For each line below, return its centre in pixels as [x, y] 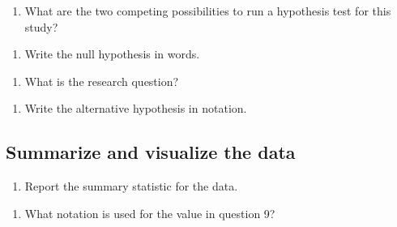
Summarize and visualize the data [151, 152]
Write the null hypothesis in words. [112, 54]
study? [41, 26]
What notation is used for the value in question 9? [150, 213]
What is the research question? [102, 81]
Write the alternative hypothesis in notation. [136, 108]
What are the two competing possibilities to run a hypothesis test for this [208, 11]
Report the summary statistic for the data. [131, 186]
